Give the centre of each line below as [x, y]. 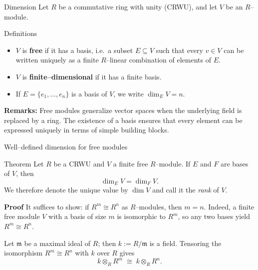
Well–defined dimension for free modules [66, 146]
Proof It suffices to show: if [47, 206]
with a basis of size [77, 216]
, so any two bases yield [214, 216]
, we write [129, 93]
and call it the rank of [186, 190]
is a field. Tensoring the [185, 243]
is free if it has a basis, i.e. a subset [78, 50]
